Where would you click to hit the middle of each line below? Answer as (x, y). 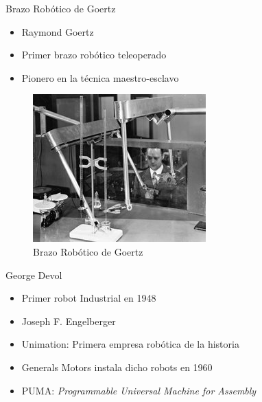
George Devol (34, 275)
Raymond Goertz (58, 31)
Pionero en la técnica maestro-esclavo (100, 77)
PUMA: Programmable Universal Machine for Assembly (139, 390)
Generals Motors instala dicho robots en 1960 (117, 367)
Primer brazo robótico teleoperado (94, 55)
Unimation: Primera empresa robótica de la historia (130, 344)
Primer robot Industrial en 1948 (89, 298)
